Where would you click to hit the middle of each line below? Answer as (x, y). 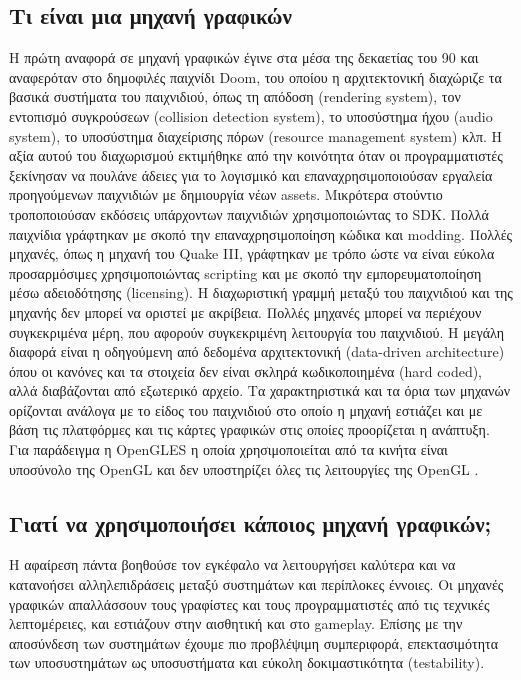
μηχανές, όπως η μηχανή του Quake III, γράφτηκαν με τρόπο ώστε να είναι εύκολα (252, 253)
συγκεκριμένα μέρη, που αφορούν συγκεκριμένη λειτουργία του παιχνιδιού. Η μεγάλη (256, 331)
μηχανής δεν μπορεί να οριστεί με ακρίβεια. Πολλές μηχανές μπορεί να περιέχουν (245, 311)
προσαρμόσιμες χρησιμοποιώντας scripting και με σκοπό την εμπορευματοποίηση (245, 272)
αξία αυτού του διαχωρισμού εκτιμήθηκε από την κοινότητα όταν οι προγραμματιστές (256, 155)
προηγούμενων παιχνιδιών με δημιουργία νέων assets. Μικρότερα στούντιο (226, 194)
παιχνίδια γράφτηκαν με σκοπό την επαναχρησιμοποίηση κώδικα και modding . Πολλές (261, 233)
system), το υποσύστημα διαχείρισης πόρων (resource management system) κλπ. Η (256, 135)
